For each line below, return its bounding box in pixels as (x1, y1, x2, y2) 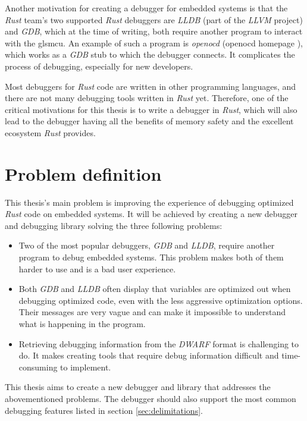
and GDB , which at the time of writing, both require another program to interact (5, 25, 303, 37)
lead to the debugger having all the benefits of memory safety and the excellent (5, 115, 294, 127)
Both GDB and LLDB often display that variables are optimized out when (18, 282, 291, 295)
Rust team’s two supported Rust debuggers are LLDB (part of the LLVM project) (5, 13, 303, 26)
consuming (18, 360, 58, 373)
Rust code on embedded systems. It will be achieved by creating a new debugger (5, 208, 297, 220)
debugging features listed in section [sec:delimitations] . (5, 404, 203, 416)
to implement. (60, 360, 111, 373)
